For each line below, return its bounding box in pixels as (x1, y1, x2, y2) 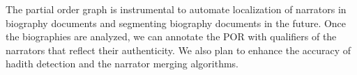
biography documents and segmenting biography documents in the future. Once (6, 15, 347, 30)
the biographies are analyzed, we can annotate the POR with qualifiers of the (6, 29, 337, 44)
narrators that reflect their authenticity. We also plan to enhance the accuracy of (6, 42, 351, 57)
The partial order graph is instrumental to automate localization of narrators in (6, 2, 347, 16)
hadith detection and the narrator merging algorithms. (6, 56, 238, 71)
